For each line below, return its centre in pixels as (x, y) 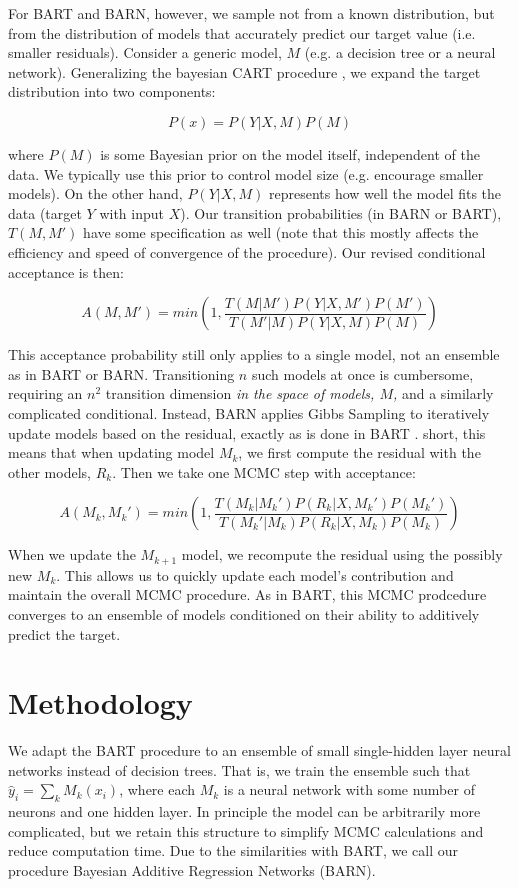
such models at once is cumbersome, (362, 373)
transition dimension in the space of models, (240, 393)
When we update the (72, 554)
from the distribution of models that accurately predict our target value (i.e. (242, 32)
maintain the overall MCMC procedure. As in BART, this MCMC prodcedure (247, 594)
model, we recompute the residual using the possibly (342, 554)
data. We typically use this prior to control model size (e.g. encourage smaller (246, 173)
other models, (49, 471)
